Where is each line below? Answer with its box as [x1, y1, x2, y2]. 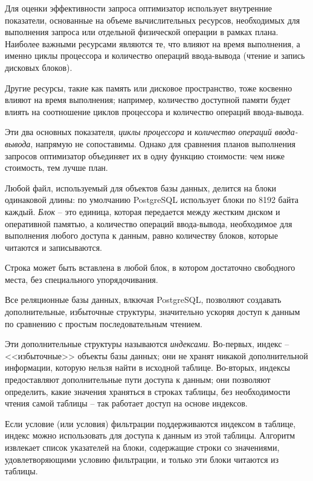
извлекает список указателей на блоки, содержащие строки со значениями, [5, 441, 280, 453]
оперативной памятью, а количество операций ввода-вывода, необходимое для [5, 217, 292, 230]
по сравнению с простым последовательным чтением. [5, 317, 202, 330]
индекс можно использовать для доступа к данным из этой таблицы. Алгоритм [5, 429, 295, 442]
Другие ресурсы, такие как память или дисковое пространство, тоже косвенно [5, 81, 292, 94]
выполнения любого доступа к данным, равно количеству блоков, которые [5, 229, 278, 242]
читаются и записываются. [5, 240, 102, 253]
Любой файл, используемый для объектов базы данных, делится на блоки [5, 181, 276, 194]
